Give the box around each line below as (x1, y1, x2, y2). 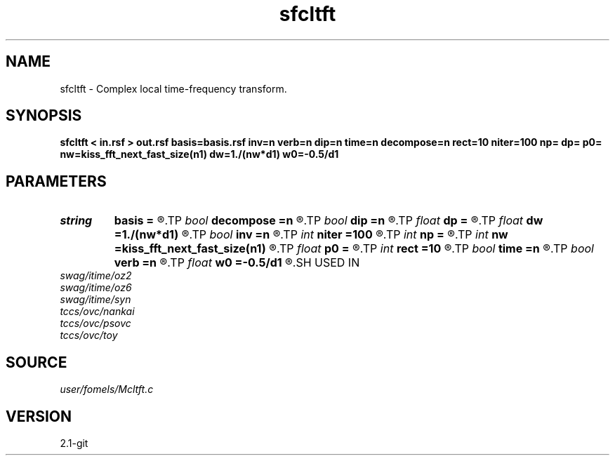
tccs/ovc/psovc (60, 317, 131, 330)
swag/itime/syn (60, 293, 131, 306)
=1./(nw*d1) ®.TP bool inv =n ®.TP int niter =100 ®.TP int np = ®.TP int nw (114, 227, 508, 242)
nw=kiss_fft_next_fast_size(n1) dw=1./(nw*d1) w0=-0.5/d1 (60, 148, 339, 161)
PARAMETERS (6, 172, 107, 190)
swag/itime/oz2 (60, 269, 132, 282)
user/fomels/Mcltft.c (60, 383, 154, 396)
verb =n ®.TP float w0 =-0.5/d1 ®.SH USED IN (114, 255, 360, 270)
